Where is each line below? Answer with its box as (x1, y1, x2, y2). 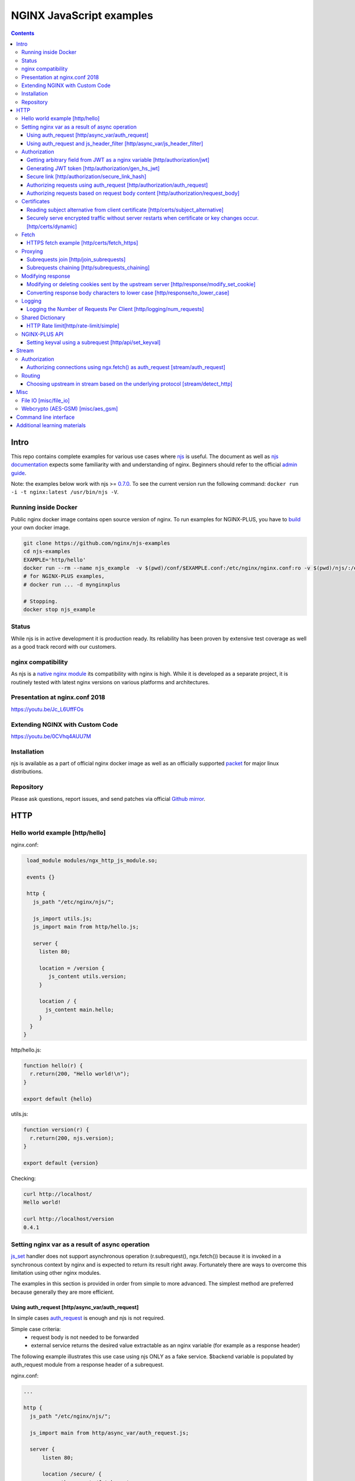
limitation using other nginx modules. (11, 1270, 101, 1277)
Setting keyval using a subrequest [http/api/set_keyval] (27, 339, 161, 346)
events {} (27, 874, 55, 880)
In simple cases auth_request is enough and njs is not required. (11, 1315, 165, 1322)
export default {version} (23, 1160, 99, 1166)
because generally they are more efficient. (11, 1288, 115, 1296)
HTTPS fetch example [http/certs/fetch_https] (27, 239, 138, 246)
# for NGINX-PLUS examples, (23, 573, 105, 580)
